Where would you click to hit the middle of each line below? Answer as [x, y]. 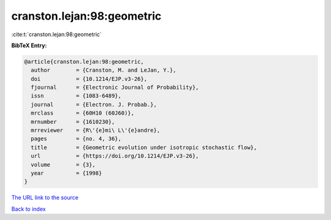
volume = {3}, [63, 165]
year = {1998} [67, 173]
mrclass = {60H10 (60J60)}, [83, 113]
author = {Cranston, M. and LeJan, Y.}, [104, 70]
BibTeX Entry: [29, 45]
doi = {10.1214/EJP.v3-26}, [89, 79]
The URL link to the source [45, 198]
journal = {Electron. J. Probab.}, [94, 104]
